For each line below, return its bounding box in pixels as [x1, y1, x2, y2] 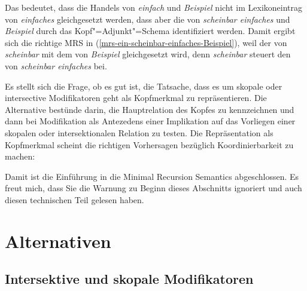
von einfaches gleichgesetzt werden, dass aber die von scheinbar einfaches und [5, 13, 290, 25]
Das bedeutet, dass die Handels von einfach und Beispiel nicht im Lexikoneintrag [5, 1, 303, 13]
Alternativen [5, 228, 111, 253]
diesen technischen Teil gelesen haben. [5, 193, 144, 206]
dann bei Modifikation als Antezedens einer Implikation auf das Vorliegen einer [5, 115, 296, 127]
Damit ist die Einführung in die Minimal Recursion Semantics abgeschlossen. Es [5, 170, 299, 182]
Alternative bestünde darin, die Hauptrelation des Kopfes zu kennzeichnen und [5, 103, 294, 115]
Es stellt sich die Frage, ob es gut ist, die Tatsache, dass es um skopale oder [5, 79, 282, 92]
